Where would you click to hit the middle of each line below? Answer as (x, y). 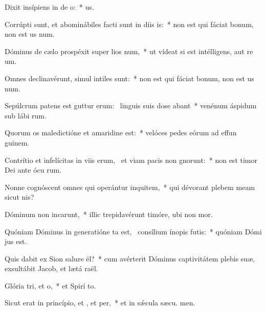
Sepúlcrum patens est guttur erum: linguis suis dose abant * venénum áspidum (131, 105)
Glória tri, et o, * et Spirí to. (50, 285)
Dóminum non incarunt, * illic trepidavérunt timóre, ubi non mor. (109, 214)
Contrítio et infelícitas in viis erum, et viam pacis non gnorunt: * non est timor (131, 160)
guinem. (17, 142)
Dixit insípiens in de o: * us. (49, 7)
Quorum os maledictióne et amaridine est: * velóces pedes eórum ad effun (121, 133)
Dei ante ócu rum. (33, 170)
